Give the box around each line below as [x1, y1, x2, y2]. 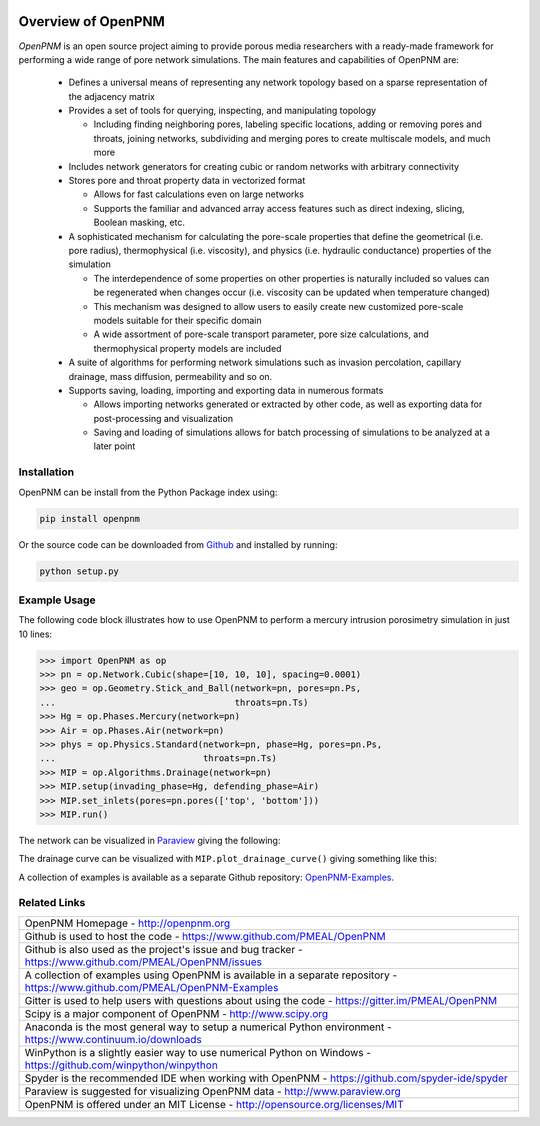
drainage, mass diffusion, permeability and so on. [68, 370, 273, 382]
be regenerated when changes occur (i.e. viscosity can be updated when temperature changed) [93, 286, 490, 299]
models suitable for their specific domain [93, 314, 262, 326]
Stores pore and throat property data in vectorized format [68, 175, 306, 187]
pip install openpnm [39, 513, 140, 524]
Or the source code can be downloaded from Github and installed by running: [18, 538, 338, 550]
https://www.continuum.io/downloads [24, 1032, 202, 1046]
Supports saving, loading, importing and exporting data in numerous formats [68, 384, 384, 396]
